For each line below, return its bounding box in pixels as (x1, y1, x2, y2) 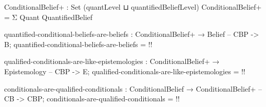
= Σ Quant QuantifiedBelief (4, 11, 93, 22)
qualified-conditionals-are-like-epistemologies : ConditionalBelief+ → (4, 56, 220, 67)
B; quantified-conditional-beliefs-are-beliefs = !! (4, 38, 153, 49)
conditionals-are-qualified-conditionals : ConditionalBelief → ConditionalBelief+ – (4, 83, 262, 94)
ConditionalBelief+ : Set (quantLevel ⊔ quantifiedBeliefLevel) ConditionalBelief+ (4, 2, 262, 12)
